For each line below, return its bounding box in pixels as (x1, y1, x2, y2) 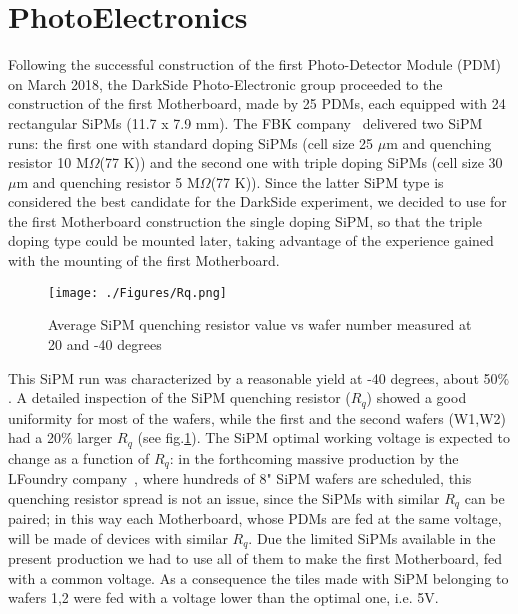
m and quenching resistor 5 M (16, 171, 200, 192)
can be (464, 487, 505, 508)
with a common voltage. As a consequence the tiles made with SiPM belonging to (8, 567, 509, 588)
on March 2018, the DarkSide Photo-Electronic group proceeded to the (8, 73, 443, 94)
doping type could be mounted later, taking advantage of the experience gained (8, 230, 494, 251)
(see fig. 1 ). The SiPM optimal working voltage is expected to (137, 427, 511, 448)
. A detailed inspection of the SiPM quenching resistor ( (8, 387, 351, 408)
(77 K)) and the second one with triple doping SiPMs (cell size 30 (99, 152, 503, 173)
